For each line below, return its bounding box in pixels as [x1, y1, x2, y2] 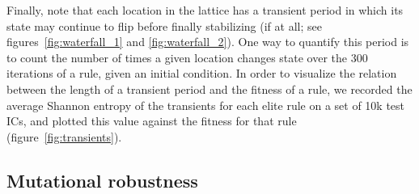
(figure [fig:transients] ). [6, 128, 122, 145]
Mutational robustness [6, 167, 198, 192]
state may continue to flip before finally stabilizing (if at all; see [6, 17, 322, 34]
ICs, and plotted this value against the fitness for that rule [6, 112, 297, 129]
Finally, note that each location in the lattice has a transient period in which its [6, 2, 404, 18]
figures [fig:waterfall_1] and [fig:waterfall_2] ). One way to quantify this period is [6, 33, 409, 50]
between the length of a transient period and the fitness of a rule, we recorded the [6, 80, 413, 97]
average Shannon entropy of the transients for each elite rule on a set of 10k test [6, 96, 405, 113]
